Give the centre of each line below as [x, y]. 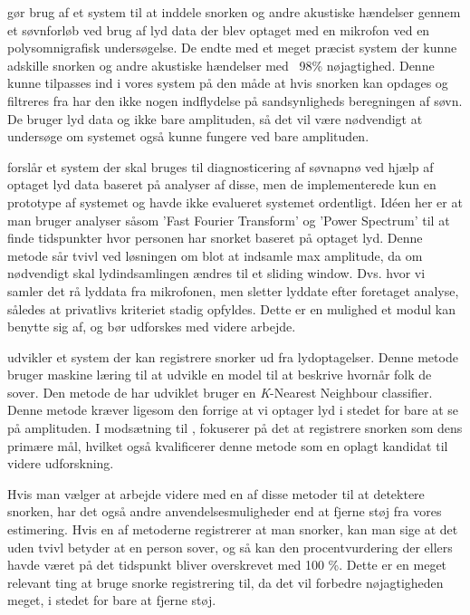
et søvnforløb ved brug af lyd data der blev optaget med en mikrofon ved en [219, 29]
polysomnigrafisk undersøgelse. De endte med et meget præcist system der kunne [232, 48]
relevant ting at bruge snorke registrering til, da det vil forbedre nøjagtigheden [225, 582]
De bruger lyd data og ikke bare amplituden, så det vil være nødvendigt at [215, 118]
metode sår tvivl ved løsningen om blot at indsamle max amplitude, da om [215, 255]
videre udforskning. [61, 463]
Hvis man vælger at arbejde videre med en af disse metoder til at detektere [216, 493]
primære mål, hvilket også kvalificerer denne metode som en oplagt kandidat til [228, 445]
